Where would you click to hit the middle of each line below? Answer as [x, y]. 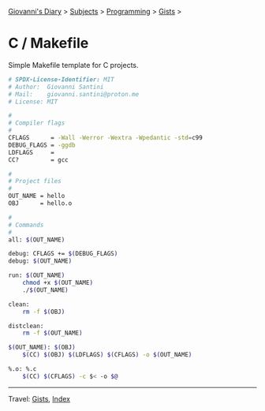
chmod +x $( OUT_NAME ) [58, 283]
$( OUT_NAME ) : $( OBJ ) [42, 347]
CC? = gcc [38, 160]
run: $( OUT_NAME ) [37, 275]
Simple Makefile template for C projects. [73, 65]
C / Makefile [49, 43]
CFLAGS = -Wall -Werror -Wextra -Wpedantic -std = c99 [105, 138]
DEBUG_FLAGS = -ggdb [42, 145]
